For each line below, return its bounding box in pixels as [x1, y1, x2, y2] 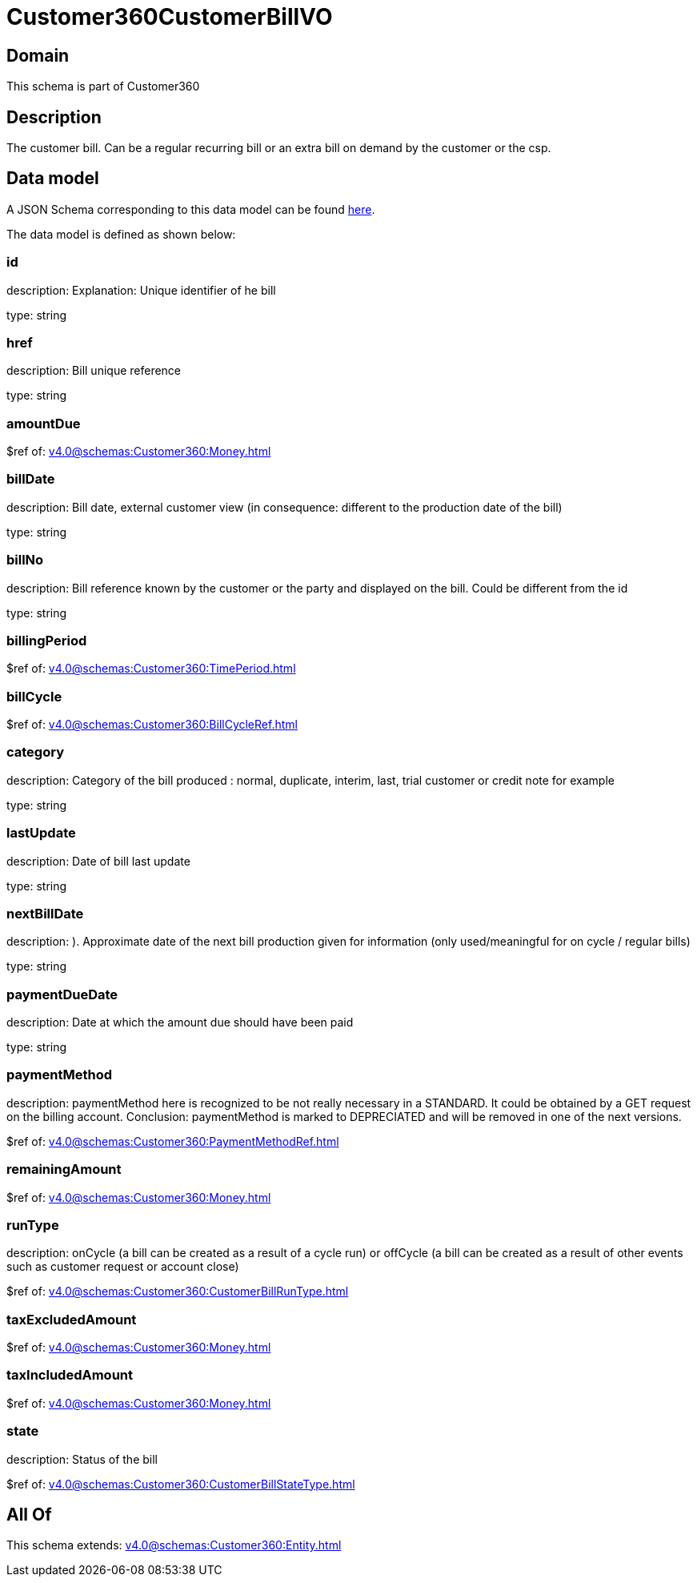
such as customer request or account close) [6, 1260, 239, 1274]
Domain [6, 45, 70, 66]
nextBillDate [6, 905, 84, 922]
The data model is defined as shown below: [6, 227, 236, 241]
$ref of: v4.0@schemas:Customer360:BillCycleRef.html [6, 717, 298, 732]
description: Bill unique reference [6, 364, 182, 378]
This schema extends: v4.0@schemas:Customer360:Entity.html [6, 1538, 342, 1553]
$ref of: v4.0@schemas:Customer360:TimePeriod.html [6, 661, 296, 676]
